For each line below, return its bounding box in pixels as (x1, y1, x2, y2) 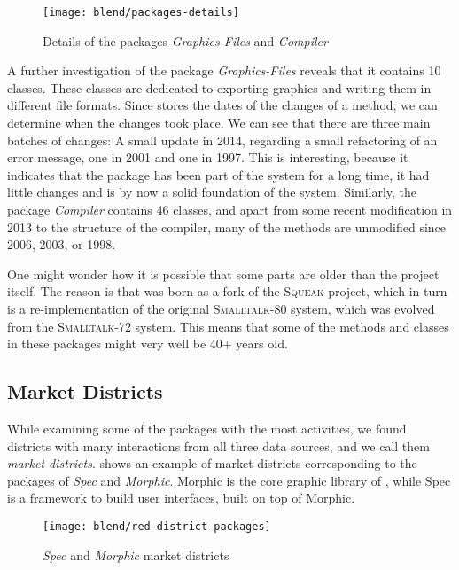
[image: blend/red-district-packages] (43, 519, 271, 533)
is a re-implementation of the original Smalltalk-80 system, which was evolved (7, 299, 435, 317)
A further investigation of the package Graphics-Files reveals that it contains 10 (7, 61, 441, 80)
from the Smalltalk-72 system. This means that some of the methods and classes (7, 316, 449, 335)
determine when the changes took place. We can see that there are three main (7, 113, 431, 132)
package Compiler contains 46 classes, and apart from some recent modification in (7, 200, 453, 218)
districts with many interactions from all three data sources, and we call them (7, 436, 430, 455)
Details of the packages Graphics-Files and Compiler (43, 31, 328, 50)
